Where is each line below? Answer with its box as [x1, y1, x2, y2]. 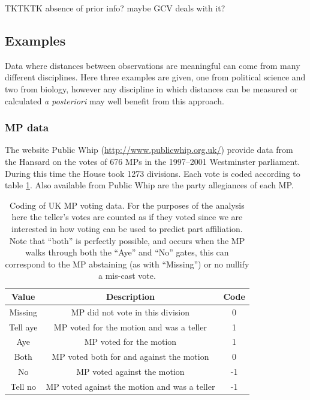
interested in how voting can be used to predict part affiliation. [11, 222, 243, 234]
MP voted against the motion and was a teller [46, 380, 215, 392]
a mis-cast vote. [98, 269, 156, 282]
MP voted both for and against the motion [52, 350, 209, 363]
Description [106, 290, 155, 302]
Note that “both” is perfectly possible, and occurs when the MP [9, 234, 245, 246]
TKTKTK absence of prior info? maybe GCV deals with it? [5, 2, 225, 14]
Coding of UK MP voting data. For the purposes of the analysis [10, 199, 245, 211]
